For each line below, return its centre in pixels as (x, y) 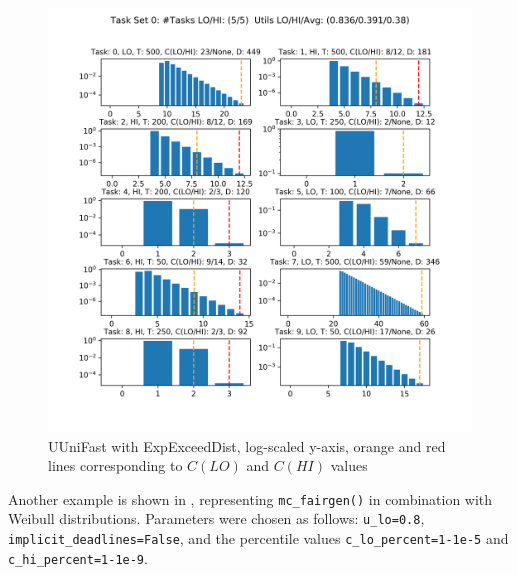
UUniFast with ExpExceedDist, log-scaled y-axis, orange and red (247, 445)
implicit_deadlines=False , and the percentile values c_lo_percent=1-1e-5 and (258, 538)
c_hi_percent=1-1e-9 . (78, 557)
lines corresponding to (115, 465)
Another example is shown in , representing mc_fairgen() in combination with (250, 498)
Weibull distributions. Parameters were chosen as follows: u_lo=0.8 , (216, 518)
